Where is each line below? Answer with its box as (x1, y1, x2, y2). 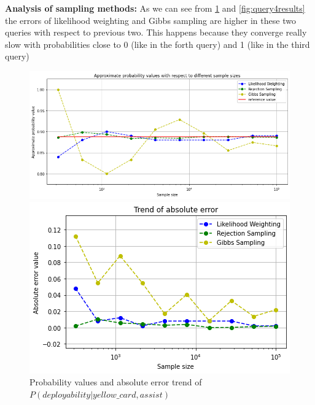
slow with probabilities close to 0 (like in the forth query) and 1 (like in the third (5, 37, 310, 50)
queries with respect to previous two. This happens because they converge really (5, 26, 307, 39)
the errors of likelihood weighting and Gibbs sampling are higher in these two (5, 13, 296, 26)
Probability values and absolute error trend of (29, 376, 202, 388)
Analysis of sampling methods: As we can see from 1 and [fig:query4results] (5, 2, 305, 14)
